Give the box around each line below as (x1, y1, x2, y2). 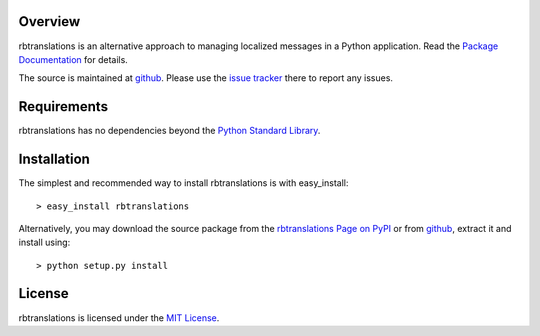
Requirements (18, 98, 109, 115)
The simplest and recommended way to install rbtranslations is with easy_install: (18, 177, 349, 189)
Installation (18, 151, 90, 168)
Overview (18, 13, 81, 30)
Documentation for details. (18, 53, 129, 65)
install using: (18, 236, 71, 249)
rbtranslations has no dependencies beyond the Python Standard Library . (18, 125, 321, 137)
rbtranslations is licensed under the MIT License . (18, 311, 220, 324)
